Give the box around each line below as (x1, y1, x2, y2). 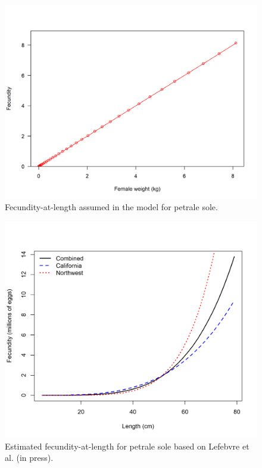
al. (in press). (5, 451, 54, 464)
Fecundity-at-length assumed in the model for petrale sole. (5, 201, 218, 213)
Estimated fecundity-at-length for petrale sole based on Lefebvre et (5, 439, 249, 452)
